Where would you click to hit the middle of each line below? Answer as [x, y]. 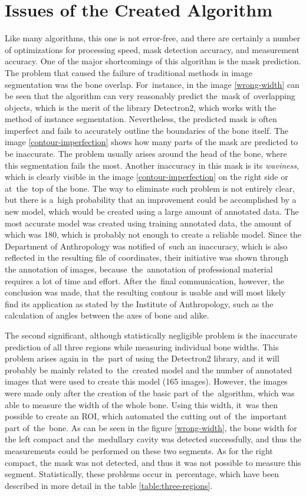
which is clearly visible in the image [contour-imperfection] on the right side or [147, 177]
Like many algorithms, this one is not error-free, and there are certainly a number [153, 38]
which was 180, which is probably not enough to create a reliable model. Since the [153, 234]
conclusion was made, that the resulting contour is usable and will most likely [145, 292]
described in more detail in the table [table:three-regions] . [109, 485]
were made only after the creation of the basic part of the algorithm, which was [150, 392]
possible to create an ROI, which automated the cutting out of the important [146, 416]
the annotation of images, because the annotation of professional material [139, 269]
